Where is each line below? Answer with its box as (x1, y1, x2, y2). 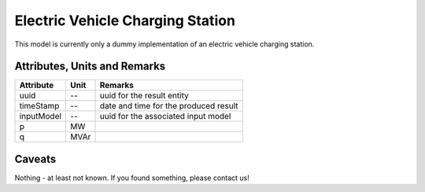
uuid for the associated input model (99, 111, 231, 122)
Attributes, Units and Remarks (14, 60, 166, 73)
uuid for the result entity (99, 90, 189, 102)
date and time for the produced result (99, 101, 238, 112)
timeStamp (19, 101, 60, 112)
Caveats (14, 152, 57, 165)
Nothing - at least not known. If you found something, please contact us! (14, 173, 249, 183)
